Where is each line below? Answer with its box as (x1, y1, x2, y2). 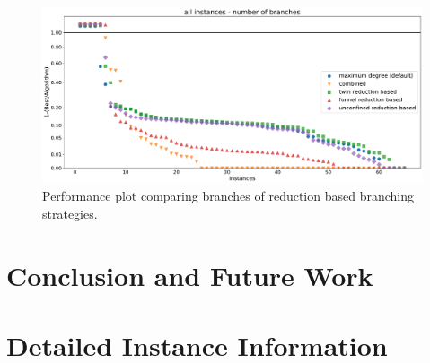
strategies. (42, 203, 98, 222)
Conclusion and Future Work (6, 256, 373, 293)
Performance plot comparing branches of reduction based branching (42, 186, 415, 205)
